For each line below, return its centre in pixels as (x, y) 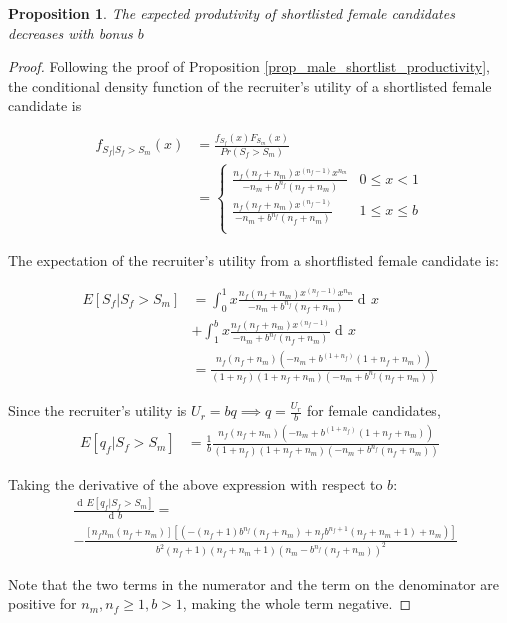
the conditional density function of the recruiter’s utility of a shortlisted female (250, 85)
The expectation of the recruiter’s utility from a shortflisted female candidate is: (253, 259)
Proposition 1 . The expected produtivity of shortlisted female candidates (231, 13)
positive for (42, 603)
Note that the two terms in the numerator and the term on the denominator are (254, 583)
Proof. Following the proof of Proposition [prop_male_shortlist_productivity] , (249, 66)
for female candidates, (373, 410)
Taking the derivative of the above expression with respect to (195, 483)
